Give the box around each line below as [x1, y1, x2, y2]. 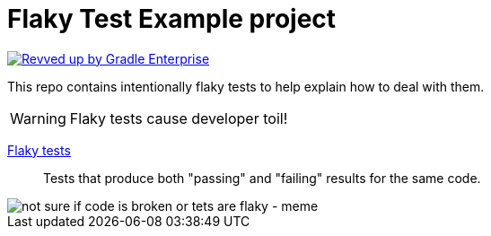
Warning [10, 109, 66, 127]
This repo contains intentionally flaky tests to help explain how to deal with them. [7, 78, 485, 94]
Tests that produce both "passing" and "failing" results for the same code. [43, 170, 481, 186]
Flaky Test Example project [7, 4, 337, 34]
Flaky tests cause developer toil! [69, 109, 288, 127]
